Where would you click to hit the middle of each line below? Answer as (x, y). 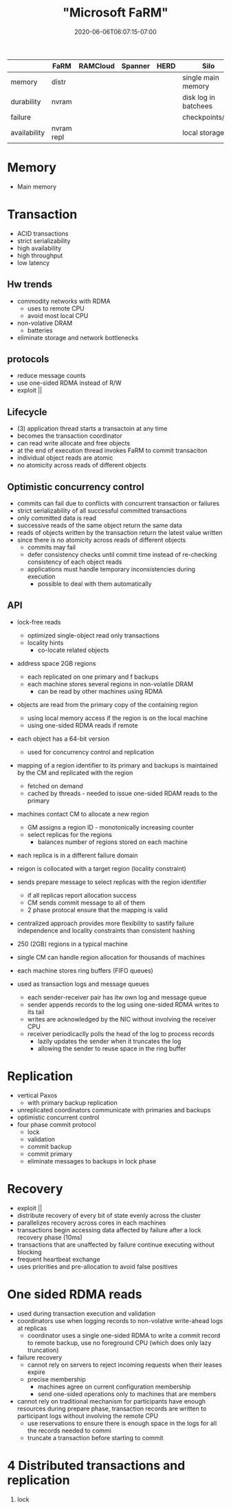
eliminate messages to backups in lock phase (92, 1161)
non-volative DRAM (45, 323)
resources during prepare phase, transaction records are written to (112, 1408)
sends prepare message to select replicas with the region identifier (112, 882)
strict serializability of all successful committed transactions (102, 511)
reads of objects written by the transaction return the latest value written (120, 533)
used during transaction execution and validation (86, 1313)
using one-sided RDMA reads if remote (83, 725)
